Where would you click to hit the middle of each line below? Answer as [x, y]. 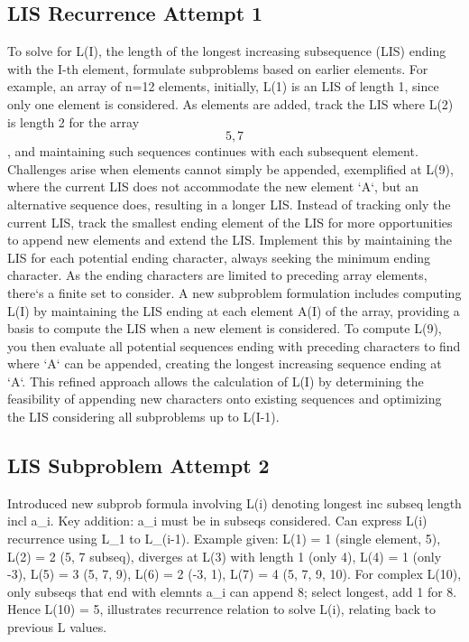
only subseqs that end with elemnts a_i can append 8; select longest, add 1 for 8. [232, 591]
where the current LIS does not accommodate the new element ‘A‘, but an [213, 186]
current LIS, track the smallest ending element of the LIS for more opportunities [230, 222]
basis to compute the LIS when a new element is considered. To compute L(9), [225, 328]
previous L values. [57, 627]
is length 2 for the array [74, 121]
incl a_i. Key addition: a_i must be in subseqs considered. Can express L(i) [217, 521]
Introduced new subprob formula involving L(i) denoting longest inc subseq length [234, 502]
